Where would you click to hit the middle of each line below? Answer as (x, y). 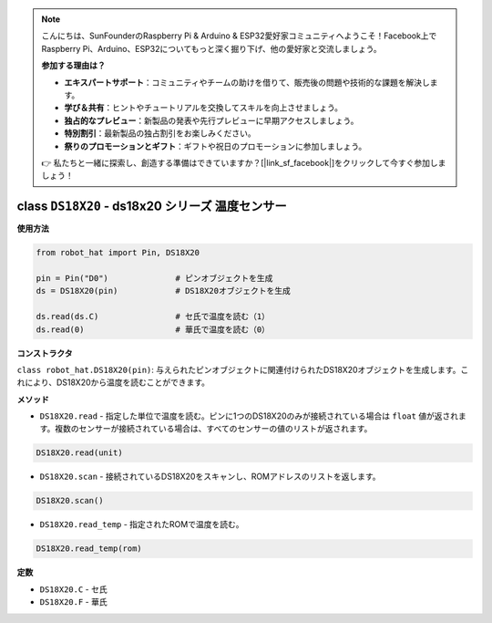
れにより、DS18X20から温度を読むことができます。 (113, 382)
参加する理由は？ (73, 66)
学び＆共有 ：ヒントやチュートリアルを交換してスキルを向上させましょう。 (204, 108)
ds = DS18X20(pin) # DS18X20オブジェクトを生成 (163, 291)
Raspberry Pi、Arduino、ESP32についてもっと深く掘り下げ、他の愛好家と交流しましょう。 (211, 48)
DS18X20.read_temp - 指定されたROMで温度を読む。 (142, 524)
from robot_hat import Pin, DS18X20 (118, 253)
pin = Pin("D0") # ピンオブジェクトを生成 (154, 278)
